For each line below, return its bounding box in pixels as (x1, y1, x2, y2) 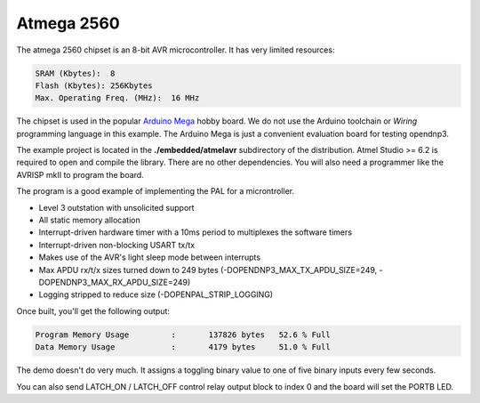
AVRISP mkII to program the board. (16, 169, 144, 180)
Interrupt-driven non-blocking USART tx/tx (38, 239, 196, 250)
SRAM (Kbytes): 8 (35, 68, 116, 78)
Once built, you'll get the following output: (16, 305, 171, 316)
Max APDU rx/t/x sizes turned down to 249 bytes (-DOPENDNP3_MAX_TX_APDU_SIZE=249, (38, 264, 378, 275)
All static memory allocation (38, 214, 141, 226)
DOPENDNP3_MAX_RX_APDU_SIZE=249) (38, 277, 191, 287)
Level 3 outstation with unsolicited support (38, 202, 195, 213)
